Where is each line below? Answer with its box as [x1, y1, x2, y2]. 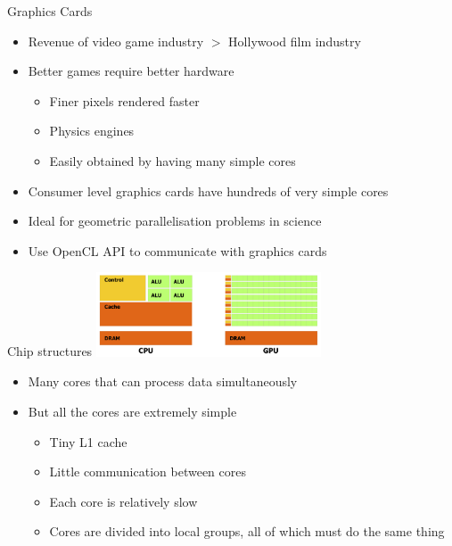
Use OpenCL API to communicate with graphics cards [28, 241, 327, 260]
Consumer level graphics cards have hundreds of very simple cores [28, 181, 389, 200]
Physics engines [49, 121, 135, 140]
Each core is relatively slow [49, 492, 198, 510]
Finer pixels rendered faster [49, 91, 200, 110]
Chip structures [7, 342, 93, 360]
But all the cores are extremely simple [28, 402, 237, 421]
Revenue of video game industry [28, 31, 204, 50]
